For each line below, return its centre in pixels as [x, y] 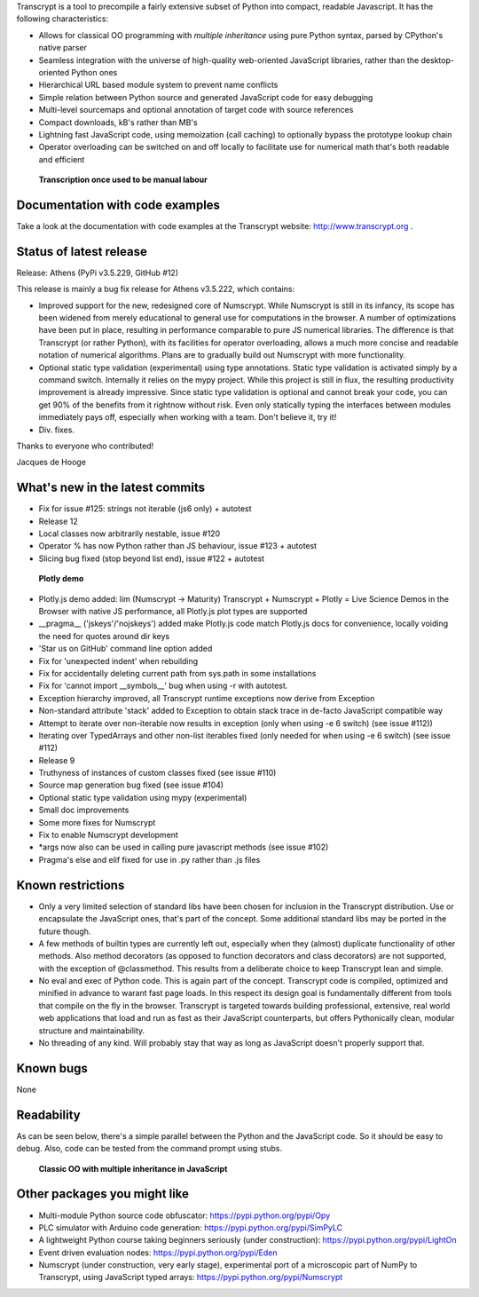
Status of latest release [82, 252]
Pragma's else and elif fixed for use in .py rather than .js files [149, 859]
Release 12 [59, 521]
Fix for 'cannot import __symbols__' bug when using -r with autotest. [163, 686]
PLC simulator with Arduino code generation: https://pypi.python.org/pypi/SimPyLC [191, 1227]
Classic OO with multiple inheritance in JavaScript [133, 1168]
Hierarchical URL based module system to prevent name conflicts [158, 85]
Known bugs [52, 1068]
